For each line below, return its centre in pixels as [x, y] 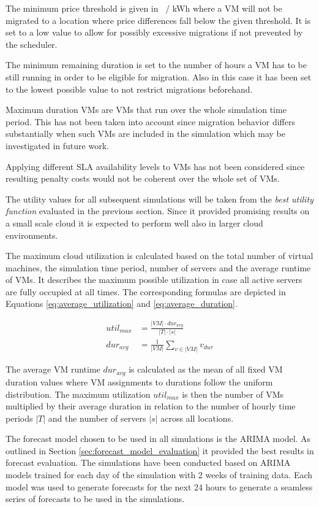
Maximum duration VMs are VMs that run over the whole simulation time [146, 110]
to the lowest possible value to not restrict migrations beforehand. [129, 89]
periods [19, 418]
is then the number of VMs [233, 394]
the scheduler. [32, 44]
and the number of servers [97, 418]
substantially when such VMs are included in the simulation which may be [145, 134]
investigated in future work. [57, 145]
